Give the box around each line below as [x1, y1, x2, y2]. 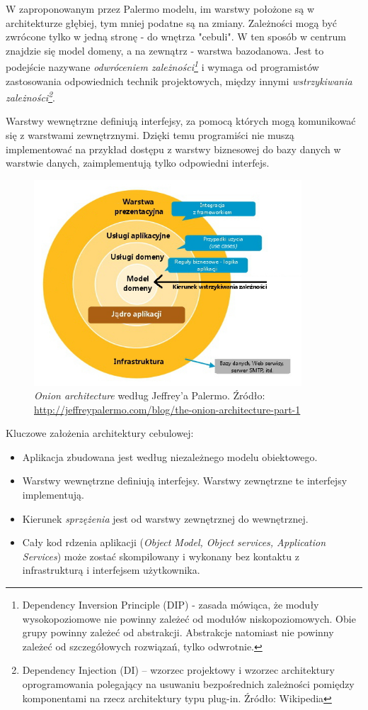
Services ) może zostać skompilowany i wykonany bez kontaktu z [22, 548, 299, 563]
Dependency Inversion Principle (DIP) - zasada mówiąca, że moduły [22, 597, 319, 612]
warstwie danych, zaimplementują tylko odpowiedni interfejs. [6, 155, 270, 170]
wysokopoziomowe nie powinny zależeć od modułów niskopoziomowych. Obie [22, 611, 356, 626]
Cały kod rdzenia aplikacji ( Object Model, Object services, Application [22, 535, 326, 550]
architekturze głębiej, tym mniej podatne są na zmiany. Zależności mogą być [6, 15, 338, 30]
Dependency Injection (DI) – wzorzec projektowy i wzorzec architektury [22, 662, 335, 677]
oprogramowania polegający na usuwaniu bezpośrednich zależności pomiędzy [22, 677, 355, 692]
